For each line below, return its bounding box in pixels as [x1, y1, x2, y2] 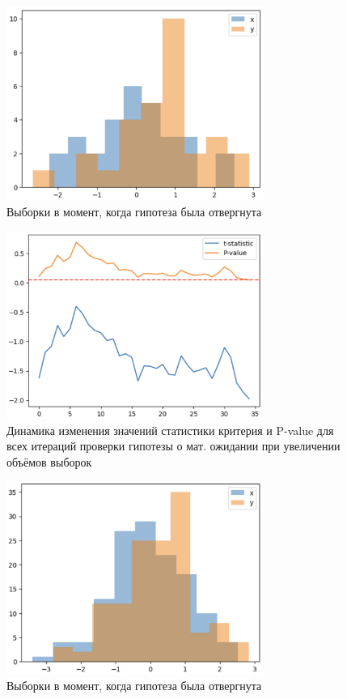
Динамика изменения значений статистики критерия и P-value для [6, 421, 334, 438]
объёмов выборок [6, 453, 92, 470]
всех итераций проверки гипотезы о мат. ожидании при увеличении [6, 437, 341, 454]
